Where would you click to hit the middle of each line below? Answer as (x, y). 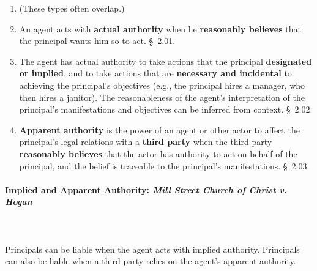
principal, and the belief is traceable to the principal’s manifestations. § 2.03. (164, 165)
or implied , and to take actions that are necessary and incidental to (155, 73)
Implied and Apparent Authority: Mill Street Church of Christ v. (146, 189)
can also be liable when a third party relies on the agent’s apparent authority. (151, 261)
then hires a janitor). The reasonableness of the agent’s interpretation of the (162, 97)
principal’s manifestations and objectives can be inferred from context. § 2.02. (166, 109)
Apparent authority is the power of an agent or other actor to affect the (159, 129)
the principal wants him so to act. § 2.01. (97, 41)
